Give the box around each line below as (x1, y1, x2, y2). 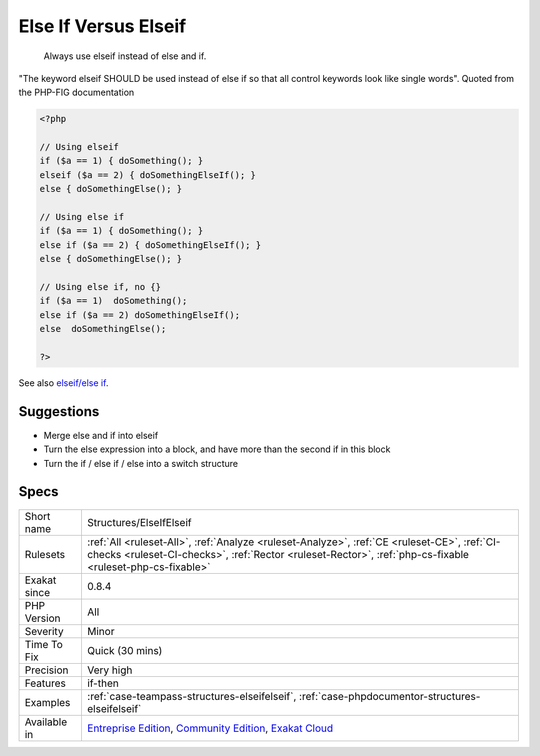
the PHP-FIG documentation (18, 86, 135, 99)
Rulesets (24, 547, 65, 561)
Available (24, 715, 68, 729)
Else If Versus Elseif (18, 15, 187, 37)
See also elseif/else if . (18, 376, 109, 389)
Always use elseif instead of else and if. (43, 50, 207, 62)
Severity (24, 624, 64, 638)
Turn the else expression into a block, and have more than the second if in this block (43, 443, 391, 455)
